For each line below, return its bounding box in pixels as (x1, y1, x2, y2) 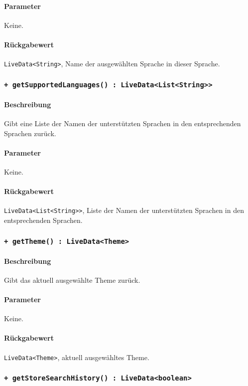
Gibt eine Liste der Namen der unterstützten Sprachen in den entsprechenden (4, 118, 241, 129)
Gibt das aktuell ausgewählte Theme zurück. (4, 274, 140, 285)
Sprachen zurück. (4, 128, 56, 138)
